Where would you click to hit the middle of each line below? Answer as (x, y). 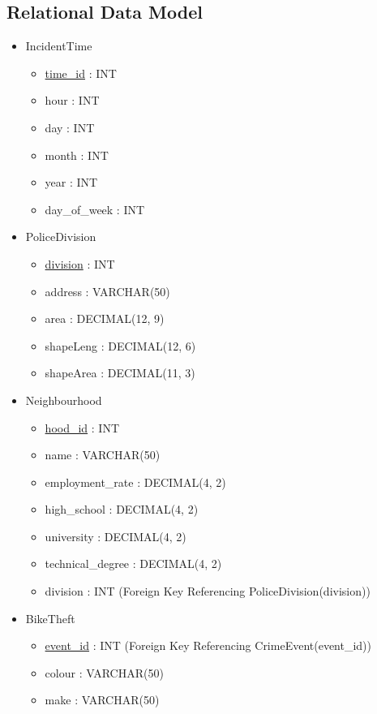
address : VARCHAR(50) (107, 291)
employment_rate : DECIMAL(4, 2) (135, 482)
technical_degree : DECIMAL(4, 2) (133, 563)
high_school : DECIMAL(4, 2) (122, 509)
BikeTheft (50, 618)
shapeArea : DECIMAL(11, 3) (120, 373)
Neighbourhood (64, 400)
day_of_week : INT (95, 209)
